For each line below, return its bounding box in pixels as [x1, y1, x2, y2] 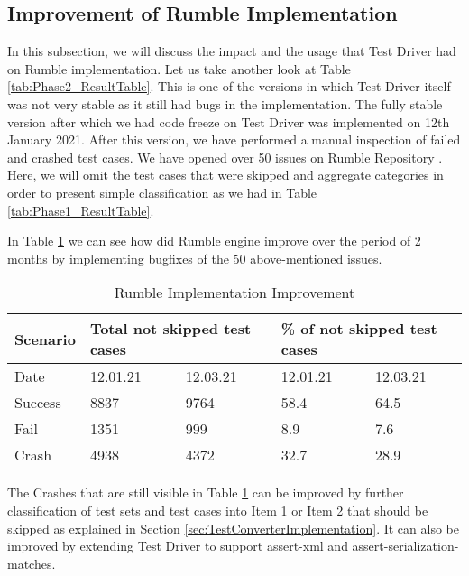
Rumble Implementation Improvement [114, 282, 355, 303]
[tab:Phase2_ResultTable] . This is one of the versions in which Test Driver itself [7, 77, 451, 96]
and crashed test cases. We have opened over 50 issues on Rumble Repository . [7, 147, 443, 166]
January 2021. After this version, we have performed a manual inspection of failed [7, 130, 461, 149]
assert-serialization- [352, 536, 459, 555]
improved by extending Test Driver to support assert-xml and [7, 536, 348, 555]
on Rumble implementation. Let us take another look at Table [7, 59, 351, 78]
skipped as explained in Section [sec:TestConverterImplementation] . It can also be [7, 518, 459, 537]
